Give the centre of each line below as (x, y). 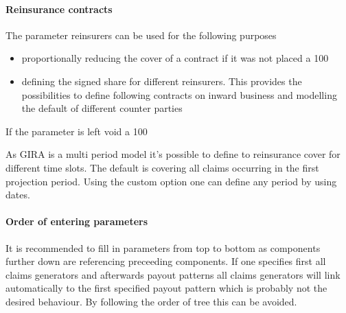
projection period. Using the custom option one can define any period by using (171, 181)
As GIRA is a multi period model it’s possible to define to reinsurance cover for (173, 154)
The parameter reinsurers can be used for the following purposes (141, 35)
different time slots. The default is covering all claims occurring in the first (162, 167)
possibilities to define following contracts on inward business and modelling (179, 94)
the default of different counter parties (102, 108)
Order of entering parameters (77, 221)
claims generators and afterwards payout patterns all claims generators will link (173, 274)
